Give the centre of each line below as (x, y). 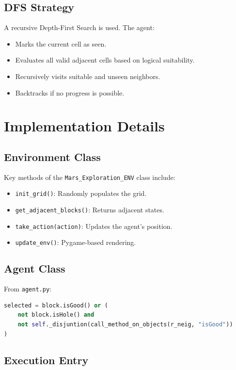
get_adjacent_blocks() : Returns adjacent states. (90, 210)
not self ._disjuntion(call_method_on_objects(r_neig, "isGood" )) (125, 325)
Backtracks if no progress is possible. (70, 92)
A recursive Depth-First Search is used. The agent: (79, 27)
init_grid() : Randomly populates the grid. (81, 193)
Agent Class (35, 268)
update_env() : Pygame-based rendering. (76, 242)
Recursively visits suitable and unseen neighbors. (88, 76)
